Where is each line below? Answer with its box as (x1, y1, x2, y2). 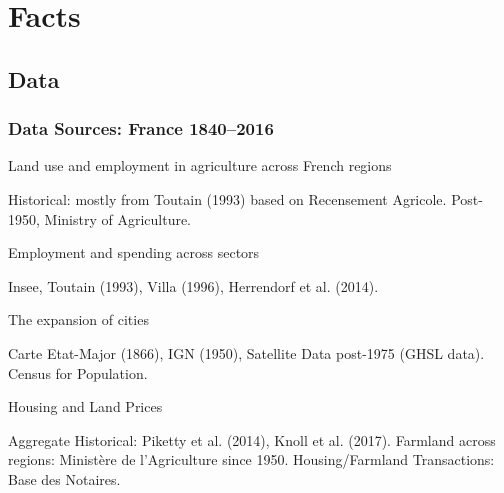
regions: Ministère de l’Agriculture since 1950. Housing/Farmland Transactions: (8, 449, 495, 470)
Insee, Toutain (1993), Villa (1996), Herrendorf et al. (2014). (8, 275, 379, 296)
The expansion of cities (8, 309, 149, 330)
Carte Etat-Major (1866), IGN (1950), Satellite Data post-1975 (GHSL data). (8, 342, 485, 363)
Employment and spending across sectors (8, 242, 260, 263)
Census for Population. (8, 362, 148, 383)
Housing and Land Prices (8, 396, 163, 417)
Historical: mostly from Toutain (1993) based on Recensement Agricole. (8, 188, 447, 209)
